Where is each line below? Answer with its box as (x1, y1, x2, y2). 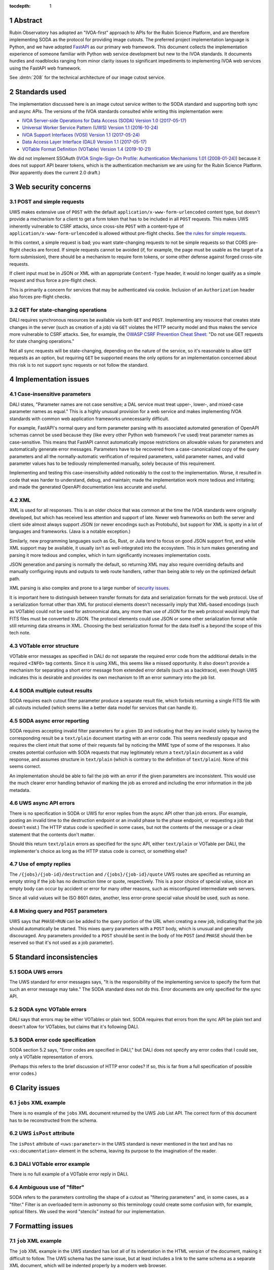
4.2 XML (9, 496, 31, 503)
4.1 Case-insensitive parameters (9, 391, 91, 398)
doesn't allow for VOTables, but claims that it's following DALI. (9, 1024, 139, 1030)
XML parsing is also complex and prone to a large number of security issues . (9, 585, 170, 591)
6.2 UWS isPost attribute (9, 1130, 75, 1137)
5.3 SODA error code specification (9, 1036, 96, 1043)
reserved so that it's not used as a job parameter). (9, 940, 114, 946)
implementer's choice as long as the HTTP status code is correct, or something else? (9, 848, 187, 854)
